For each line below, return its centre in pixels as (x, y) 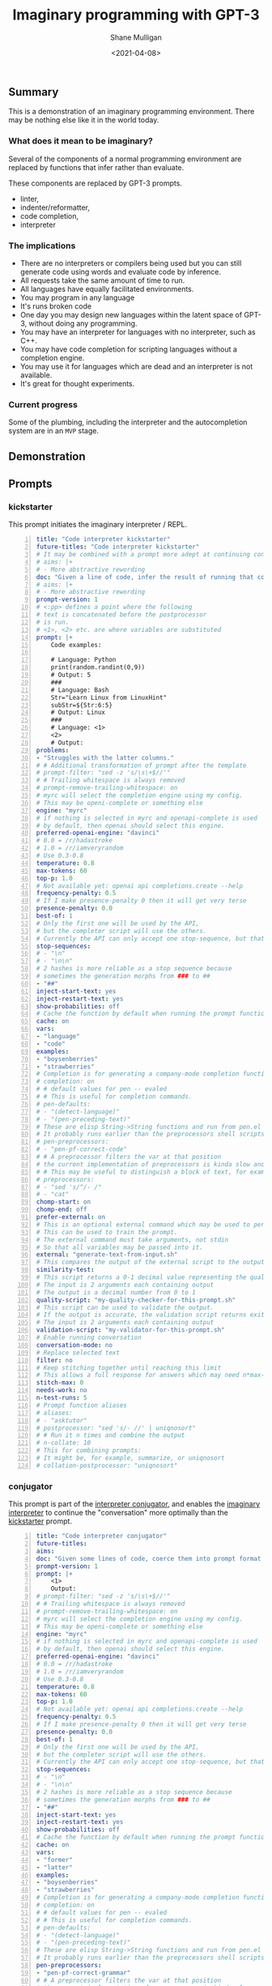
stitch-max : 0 (60, 1383)
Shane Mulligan (136, 37)
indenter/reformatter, (55, 207)
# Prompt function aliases (81, 1405)
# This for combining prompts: (89, 1451)
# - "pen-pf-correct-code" (81, 1149)
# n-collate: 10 (64, 1443)
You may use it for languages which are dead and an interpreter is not (136, 366)
